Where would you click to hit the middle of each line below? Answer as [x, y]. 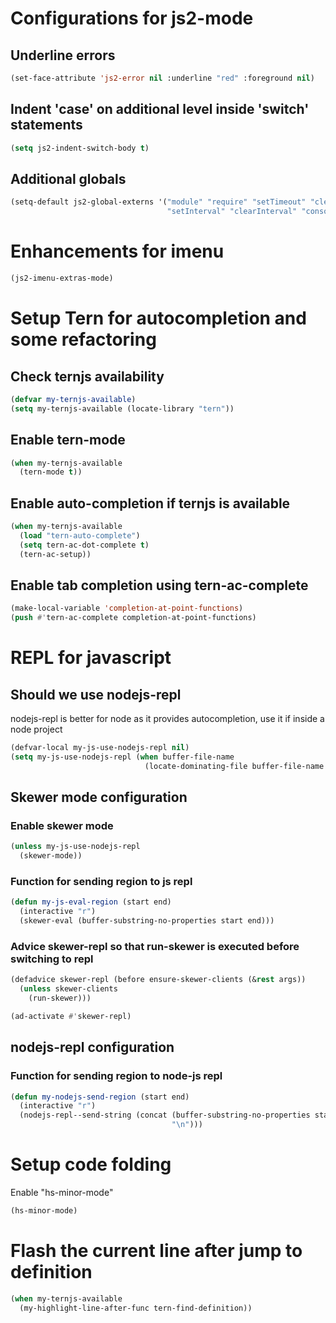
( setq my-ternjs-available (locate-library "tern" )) [122, 408]
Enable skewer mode [62, 826]
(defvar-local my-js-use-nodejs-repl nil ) [100, 748]
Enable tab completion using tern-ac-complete [159, 585]
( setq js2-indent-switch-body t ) [80, 148]
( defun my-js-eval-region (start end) [91, 902]
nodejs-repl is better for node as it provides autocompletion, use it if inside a [167, 719]
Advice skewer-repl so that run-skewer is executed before [155, 947]
